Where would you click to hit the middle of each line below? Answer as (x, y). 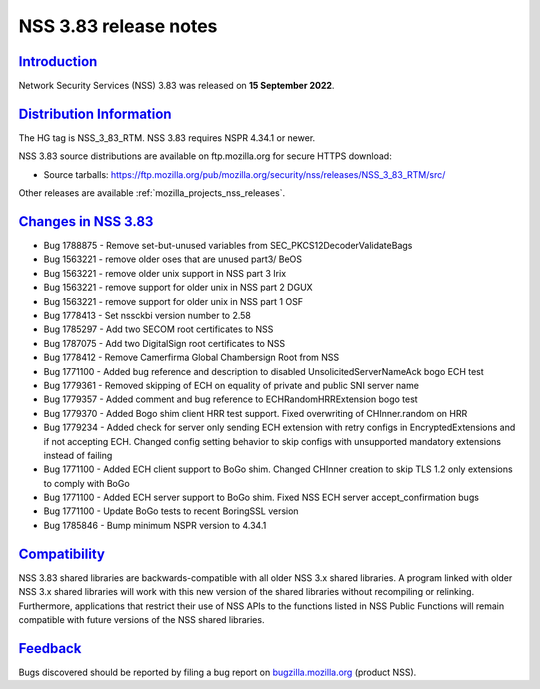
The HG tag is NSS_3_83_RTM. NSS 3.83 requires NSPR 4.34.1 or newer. (167, 137)
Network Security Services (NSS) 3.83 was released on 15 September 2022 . (176, 86)
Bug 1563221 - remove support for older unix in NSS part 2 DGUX (178, 287)
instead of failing (78, 455)
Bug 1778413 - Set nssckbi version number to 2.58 (147, 315)
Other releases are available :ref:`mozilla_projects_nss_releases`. (152, 193)
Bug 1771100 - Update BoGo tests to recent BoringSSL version (171, 511)
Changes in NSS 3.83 (86, 221)
